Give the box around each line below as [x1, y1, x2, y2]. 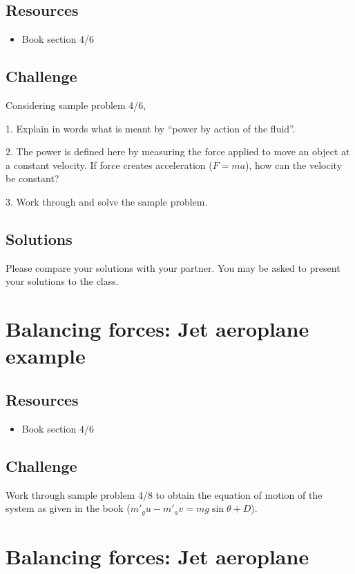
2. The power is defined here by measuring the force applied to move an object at [6, 144, 350, 159]
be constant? [6, 171, 59, 186]
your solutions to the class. [6, 274, 119, 288]
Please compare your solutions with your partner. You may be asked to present [6, 260, 340, 275]
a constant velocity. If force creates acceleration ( [6, 157, 213, 172]
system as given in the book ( [6, 501, 131, 515]
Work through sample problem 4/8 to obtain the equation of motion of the [6, 487, 323, 502]
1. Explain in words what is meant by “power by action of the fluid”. [6, 121, 296, 135]
